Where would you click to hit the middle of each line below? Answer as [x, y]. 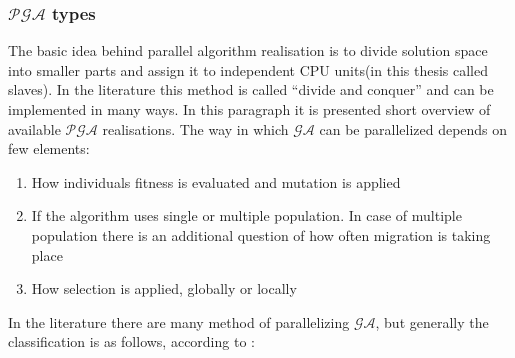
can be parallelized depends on [413, 128]
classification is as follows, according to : [131, 341]
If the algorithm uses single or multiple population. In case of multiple [246, 215]
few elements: [49, 148]
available [34, 128]
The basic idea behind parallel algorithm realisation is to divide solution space [248, 50]
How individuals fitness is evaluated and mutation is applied [216, 181]
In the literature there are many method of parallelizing [179, 321]
